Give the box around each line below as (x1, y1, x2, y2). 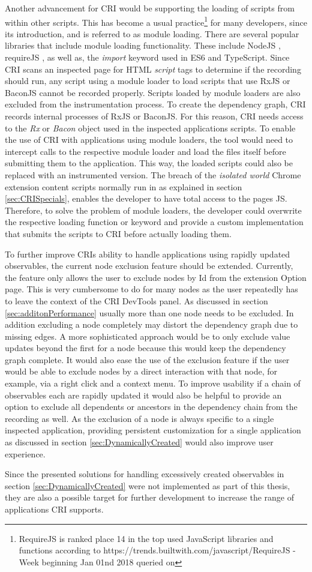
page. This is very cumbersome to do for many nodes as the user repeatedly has (5, 283, 298, 295)
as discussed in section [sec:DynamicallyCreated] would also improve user (5, 436, 274, 448)
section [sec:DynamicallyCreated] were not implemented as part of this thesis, (5, 479, 290, 492)
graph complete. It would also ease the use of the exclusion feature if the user (5, 353, 290, 366)
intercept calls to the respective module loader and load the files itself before (5, 145, 286, 157)
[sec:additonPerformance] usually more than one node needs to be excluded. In (5, 306, 294, 319)
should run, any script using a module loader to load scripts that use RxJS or (5, 74, 290, 87)
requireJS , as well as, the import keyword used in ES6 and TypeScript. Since (5, 51, 290, 64)
